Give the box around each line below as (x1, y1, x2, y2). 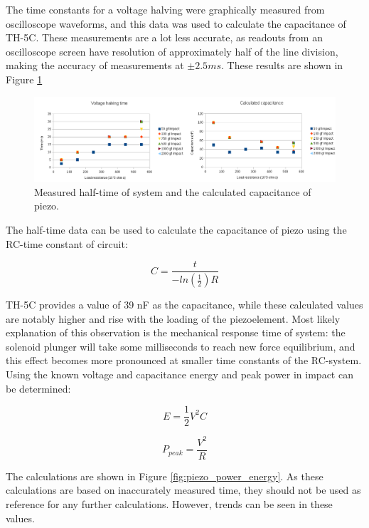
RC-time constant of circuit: (6, 236, 128, 251)
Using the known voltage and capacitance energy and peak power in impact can (6, 367, 353, 382)
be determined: (6, 381, 71, 395)
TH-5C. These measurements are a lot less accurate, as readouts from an (6, 30, 323, 45)
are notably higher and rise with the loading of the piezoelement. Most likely (6, 311, 341, 326)
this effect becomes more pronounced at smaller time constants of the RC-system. (6, 353, 362, 368)
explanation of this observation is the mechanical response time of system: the (6, 325, 346, 340)
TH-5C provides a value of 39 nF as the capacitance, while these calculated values (6, 297, 363, 312)
